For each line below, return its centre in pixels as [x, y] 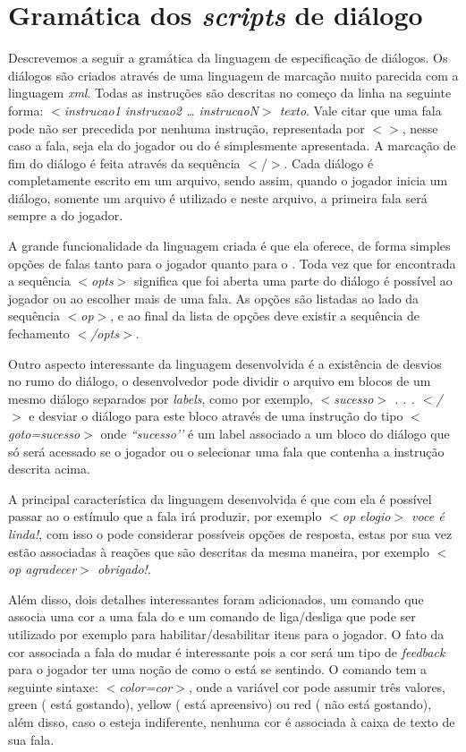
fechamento [39, 333]
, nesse [420, 128]
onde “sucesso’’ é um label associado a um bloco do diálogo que [275, 433]
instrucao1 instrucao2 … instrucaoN [161, 110]
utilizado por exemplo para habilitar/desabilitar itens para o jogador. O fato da [226, 633]
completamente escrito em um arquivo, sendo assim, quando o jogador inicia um [228, 180]
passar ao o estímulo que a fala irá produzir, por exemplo [165, 516]
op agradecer [42, 569]
